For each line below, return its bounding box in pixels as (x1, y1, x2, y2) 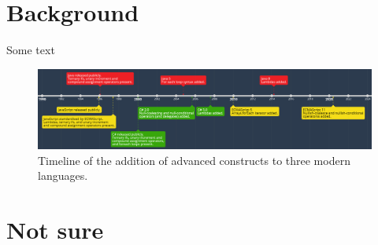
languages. (38, 167, 88, 184)
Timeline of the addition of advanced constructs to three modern (38, 152, 350, 168)
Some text (6, 42, 55, 58)
